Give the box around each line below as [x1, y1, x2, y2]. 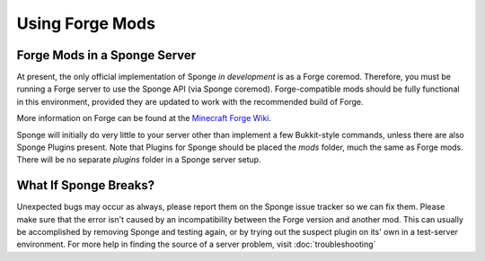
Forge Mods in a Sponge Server [16, 48, 197, 63]
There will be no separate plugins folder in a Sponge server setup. [16, 154, 261, 165]
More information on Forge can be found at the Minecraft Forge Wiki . [16, 113, 272, 124]
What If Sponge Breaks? [16, 178, 155, 193]
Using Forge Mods [16, 13, 156, 33]
